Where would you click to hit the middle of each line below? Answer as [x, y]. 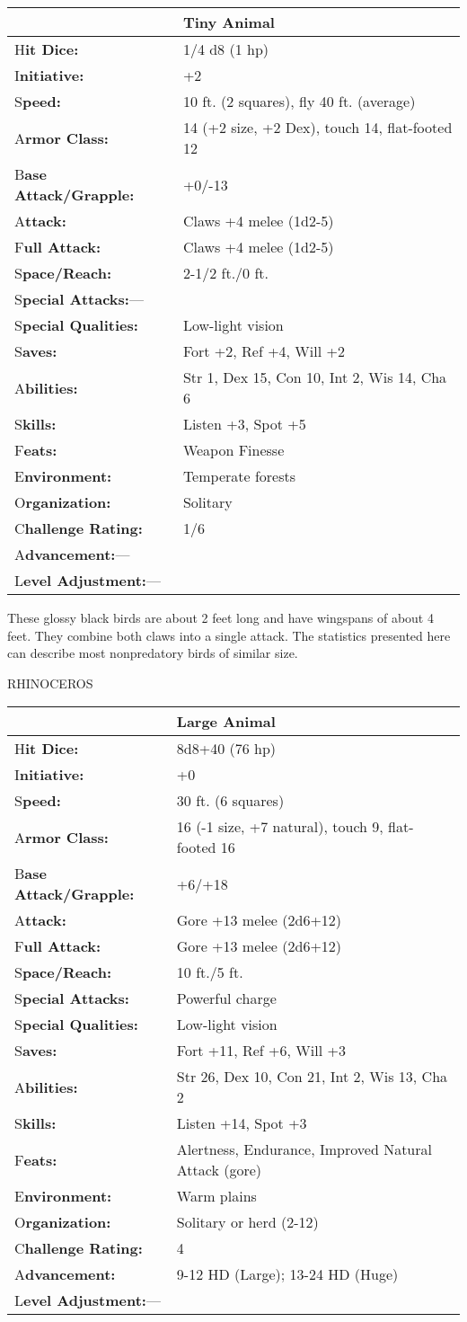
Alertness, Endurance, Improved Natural [304, 1149]
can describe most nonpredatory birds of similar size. [153, 653]
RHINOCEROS [50, 683]
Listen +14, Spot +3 [242, 1123]
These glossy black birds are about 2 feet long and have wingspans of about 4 [220, 617]
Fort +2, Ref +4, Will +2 [264, 351]
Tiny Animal [229, 22]
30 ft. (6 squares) [230, 801]
